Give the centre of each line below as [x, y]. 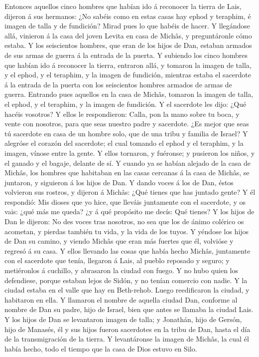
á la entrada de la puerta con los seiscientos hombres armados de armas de [118, 84]
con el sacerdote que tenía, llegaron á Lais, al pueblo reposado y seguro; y [117, 260]
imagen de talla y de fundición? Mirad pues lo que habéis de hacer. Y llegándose [128, 26]
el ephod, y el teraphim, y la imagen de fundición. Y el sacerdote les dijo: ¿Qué [126, 104]
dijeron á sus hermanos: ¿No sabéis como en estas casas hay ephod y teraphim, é [128, 16]
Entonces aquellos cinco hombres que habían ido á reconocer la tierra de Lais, [123, 6]
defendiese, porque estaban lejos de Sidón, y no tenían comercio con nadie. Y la [126, 280]
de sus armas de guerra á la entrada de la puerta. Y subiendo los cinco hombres [126, 55]
